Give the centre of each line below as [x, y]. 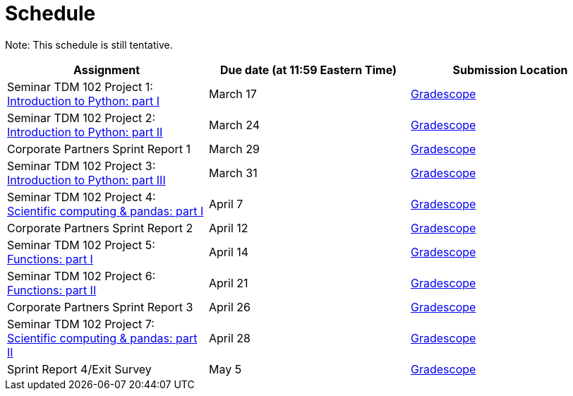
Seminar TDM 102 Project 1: [80, 86]
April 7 [226, 204]
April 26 [229, 307]
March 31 [233, 173]
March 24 [234, 125]
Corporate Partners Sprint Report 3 [100, 307]
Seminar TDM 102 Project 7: [81, 324]
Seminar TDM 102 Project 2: [82, 118]
